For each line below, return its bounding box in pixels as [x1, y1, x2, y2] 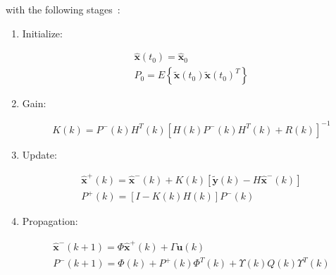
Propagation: [22, 214, 78, 228]
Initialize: [22, 25, 63, 40]
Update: [22, 147, 57, 161]
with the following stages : [6, 2, 120, 16]
